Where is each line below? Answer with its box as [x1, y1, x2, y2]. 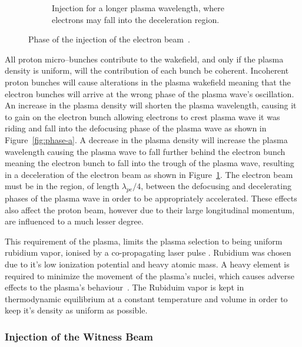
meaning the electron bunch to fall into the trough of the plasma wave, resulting [5, 157, 294, 169]
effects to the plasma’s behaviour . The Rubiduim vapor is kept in [5, 281, 244, 293]
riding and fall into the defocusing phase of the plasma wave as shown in [5, 122, 267, 134]
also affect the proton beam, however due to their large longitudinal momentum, [5, 203, 295, 216]
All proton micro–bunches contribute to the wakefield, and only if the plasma [5, 52, 284, 65]
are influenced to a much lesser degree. [5, 215, 144, 227]
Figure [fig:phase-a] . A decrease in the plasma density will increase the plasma [5, 133, 288, 146]
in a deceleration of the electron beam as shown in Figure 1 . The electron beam [5, 168, 293, 180]
